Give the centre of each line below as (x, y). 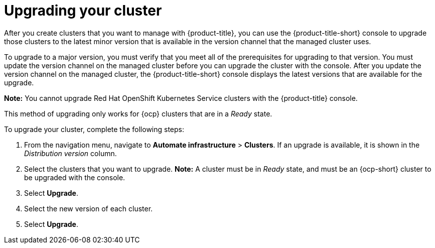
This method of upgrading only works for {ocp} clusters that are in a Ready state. (138, 113)
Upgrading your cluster (83, 11)
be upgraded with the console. (75, 177)
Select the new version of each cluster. (89, 208)
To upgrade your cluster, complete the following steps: (94, 129)
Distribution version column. (70, 153)
